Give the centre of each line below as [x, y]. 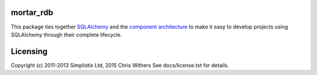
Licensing [29, 51]
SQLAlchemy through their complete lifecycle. [66, 34]
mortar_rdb [32, 12]
